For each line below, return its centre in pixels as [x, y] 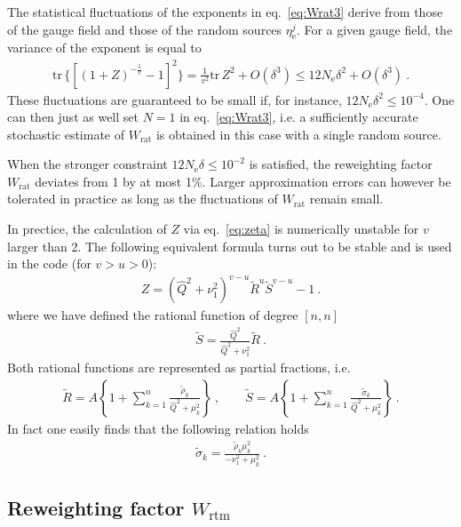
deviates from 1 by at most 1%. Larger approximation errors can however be [243, 181]
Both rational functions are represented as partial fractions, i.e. [179, 367]
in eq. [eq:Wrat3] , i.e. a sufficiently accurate [299, 117]
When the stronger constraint [87, 164]
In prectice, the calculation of [87, 229]
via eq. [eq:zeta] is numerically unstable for [301, 229]
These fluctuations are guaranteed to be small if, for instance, [175, 99]
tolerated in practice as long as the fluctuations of [143, 199]
